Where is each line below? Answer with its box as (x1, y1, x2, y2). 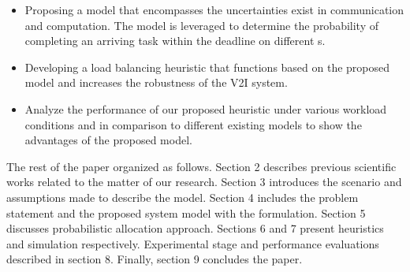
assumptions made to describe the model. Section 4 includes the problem (6, 188, 359, 205)
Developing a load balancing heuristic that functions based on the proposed (24, 58, 390, 75)
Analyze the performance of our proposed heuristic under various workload (24, 100, 387, 117)
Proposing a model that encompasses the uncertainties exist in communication (24, 2, 404, 17)
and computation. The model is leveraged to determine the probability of (24, 17, 379, 33)
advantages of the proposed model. (24, 132, 192, 148)
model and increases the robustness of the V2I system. (24, 74, 288, 91)
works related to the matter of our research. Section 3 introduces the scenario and (6, 173, 402, 190)
